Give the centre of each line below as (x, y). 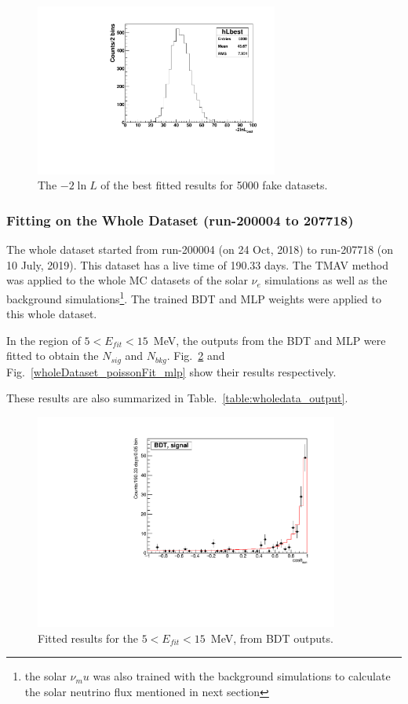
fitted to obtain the (53, 356)
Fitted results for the (88, 638)
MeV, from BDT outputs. (272, 638)
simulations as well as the (326, 280)
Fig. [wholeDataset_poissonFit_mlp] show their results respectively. (171, 371)
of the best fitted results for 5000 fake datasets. (214, 185)
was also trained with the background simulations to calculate (242, 676)
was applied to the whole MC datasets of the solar (127, 280)
